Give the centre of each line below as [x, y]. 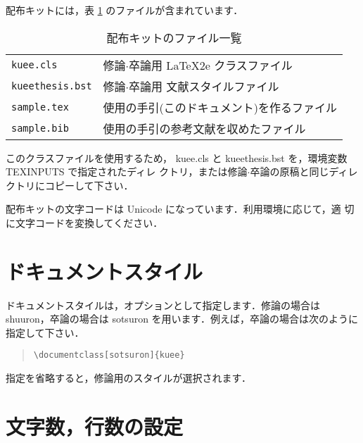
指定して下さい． [45, 332]
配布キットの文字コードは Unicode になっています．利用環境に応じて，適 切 [180, 209]
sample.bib [40, 128]
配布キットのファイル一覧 [174, 37]
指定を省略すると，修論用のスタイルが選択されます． [128, 378]
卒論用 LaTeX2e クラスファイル [211, 65]
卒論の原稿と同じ [289, 171]
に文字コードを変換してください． [84, 222]
